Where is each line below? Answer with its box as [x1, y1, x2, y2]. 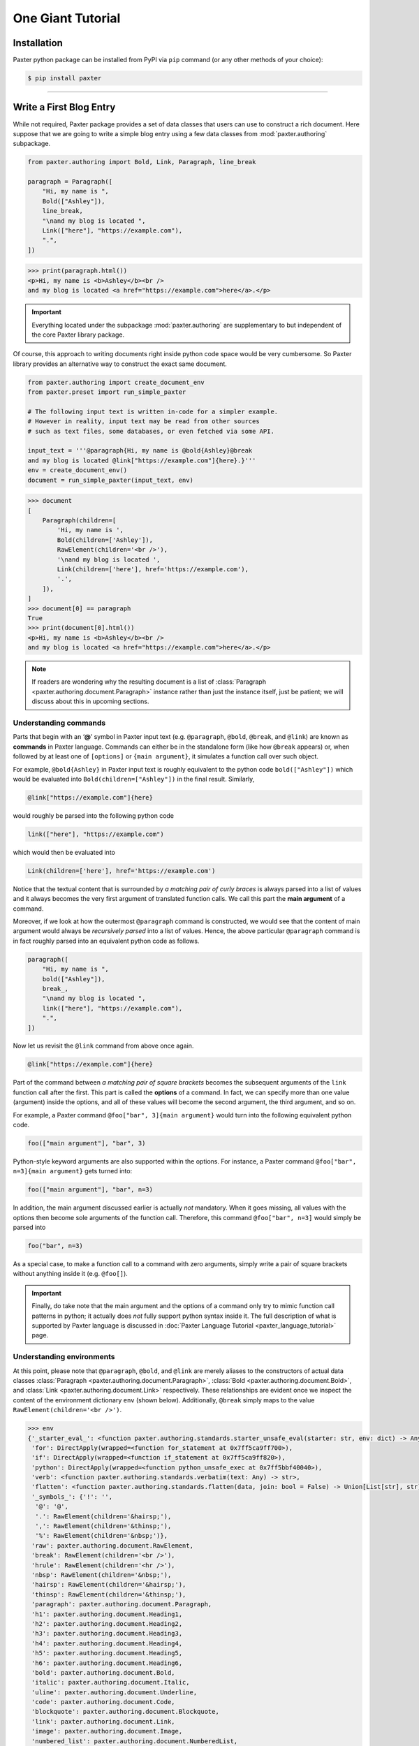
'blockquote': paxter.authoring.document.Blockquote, [31, 1708, 219, 1716]
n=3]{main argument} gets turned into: [13, 1167, 133, 1175]
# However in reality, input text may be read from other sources [27, 418, 260, 425]
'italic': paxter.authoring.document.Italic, [31, 1678, 190, 1687]
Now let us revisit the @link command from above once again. [13, 1041, 194, 1050]
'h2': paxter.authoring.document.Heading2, [31, 1620, 183, 1627]
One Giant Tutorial [13, 10, 121, 26]
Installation [13, 37, 63, 49]
